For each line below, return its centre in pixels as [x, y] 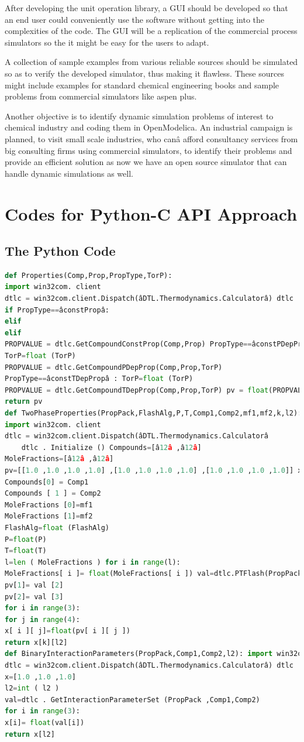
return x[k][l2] [36, 642]
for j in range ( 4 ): [42, 619]
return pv [24, 402]
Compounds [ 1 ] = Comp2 [53, 494]
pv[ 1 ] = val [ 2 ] [34, 585]
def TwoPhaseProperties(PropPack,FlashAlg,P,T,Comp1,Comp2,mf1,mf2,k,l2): [153, 413]
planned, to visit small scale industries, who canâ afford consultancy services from [151, 138]
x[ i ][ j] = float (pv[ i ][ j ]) [68, 631]
